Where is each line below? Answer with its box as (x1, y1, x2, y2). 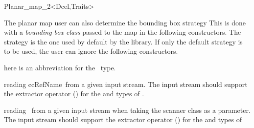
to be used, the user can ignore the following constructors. (4, 46, 178, 56)
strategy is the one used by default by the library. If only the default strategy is (4, 36, 243, 46)
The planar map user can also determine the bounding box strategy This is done (4, 17, 246, 27)
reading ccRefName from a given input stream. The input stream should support (4, 79, 248, 89)
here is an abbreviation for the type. (4, 62, 116, 72)
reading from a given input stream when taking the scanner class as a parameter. (4, 105, 251, 115)
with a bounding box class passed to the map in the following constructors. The (4, 27, 241, 37)
